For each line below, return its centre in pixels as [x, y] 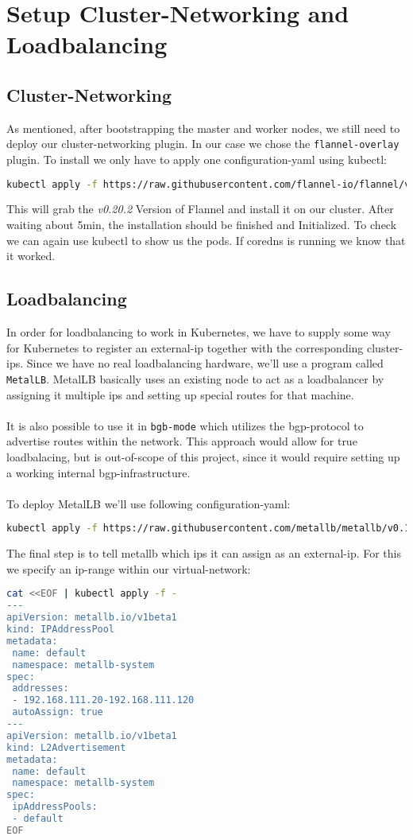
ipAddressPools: [55, 807]
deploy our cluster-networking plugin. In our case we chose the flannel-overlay [203, 144]
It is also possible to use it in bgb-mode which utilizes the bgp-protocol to [185, 425]
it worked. [31, 256]
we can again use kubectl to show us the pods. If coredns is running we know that [206, 240]
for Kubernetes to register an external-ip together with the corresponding [185, 347]
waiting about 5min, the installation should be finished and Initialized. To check [202, 225]
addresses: [41, 688]
